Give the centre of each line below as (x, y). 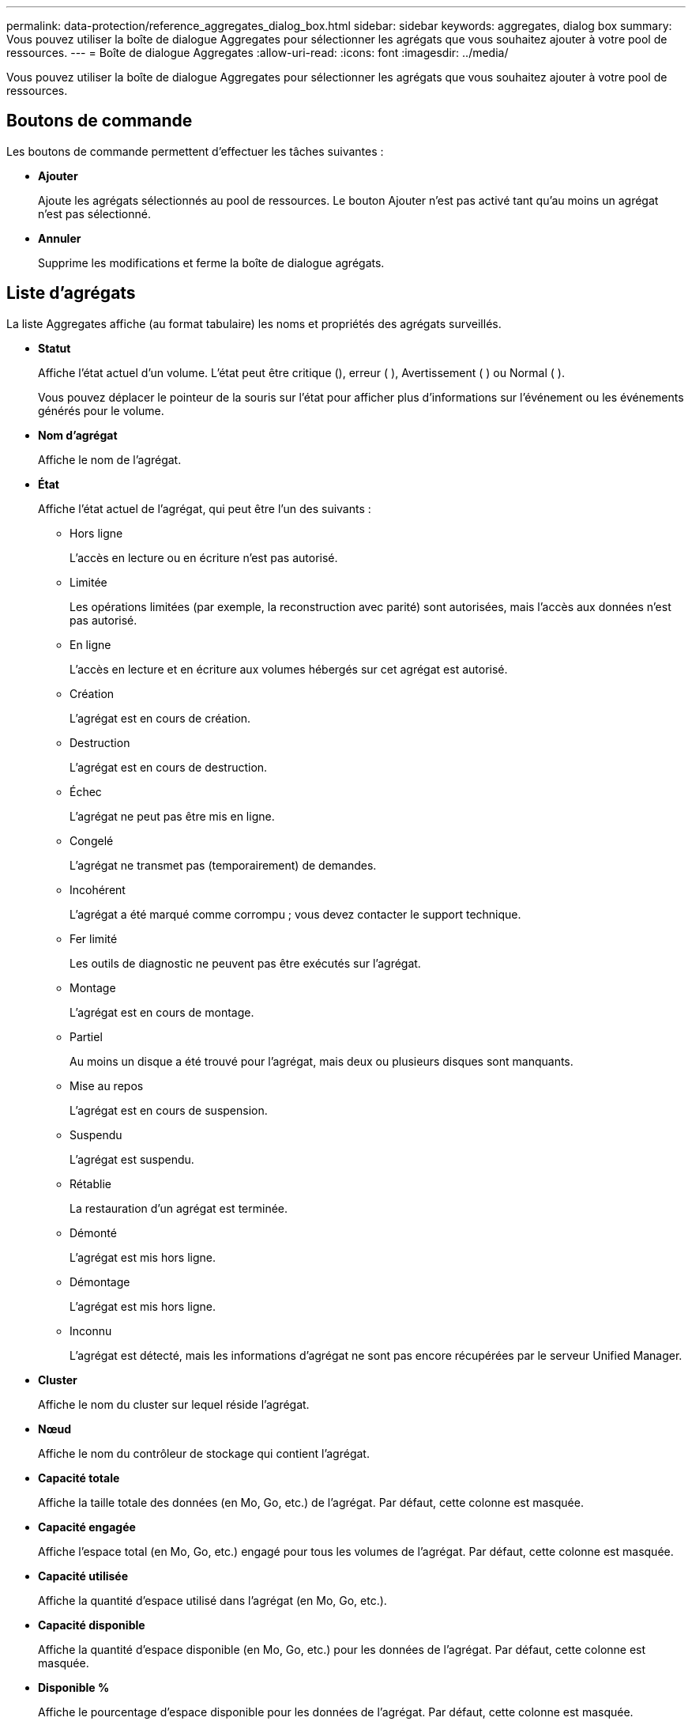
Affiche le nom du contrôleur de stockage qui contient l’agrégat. (204, 1453)
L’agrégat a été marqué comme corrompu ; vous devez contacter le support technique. (295, 914)
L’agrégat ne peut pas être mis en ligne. (172, 816)
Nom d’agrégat (78, 435)
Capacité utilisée (83, 1576)
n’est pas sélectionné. (94, 213)
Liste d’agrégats (71, 293)
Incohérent (98, 889)
